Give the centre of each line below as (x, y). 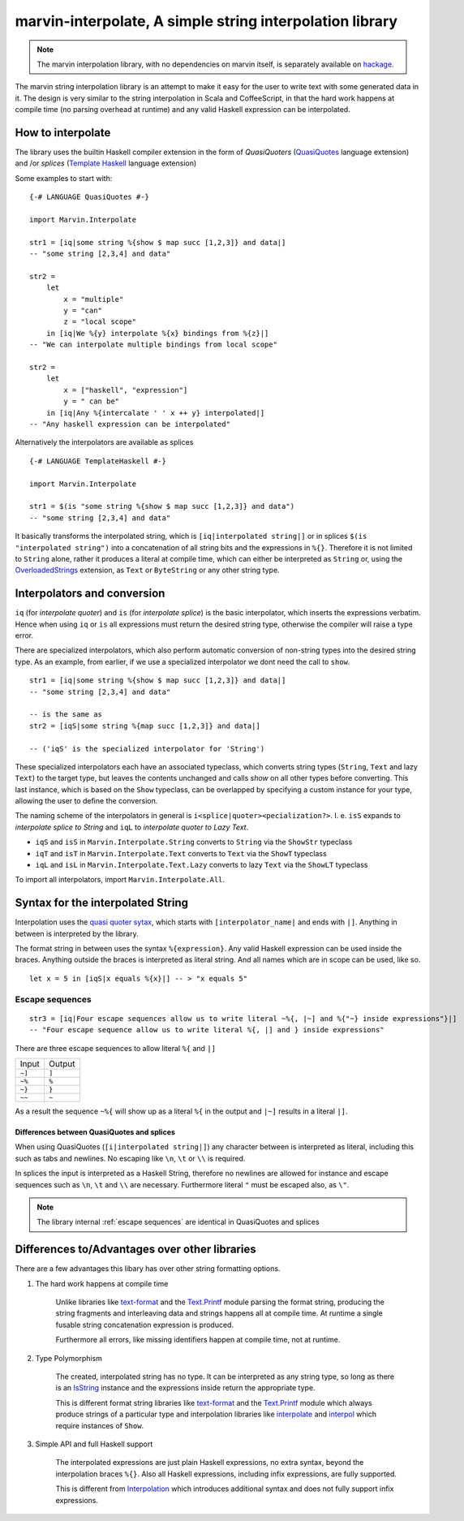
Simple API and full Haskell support (94, 1444)
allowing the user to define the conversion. (86, 801)
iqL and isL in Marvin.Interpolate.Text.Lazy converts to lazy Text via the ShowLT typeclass (202, 865)
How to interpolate (63, 133)
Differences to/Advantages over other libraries (135, 1250)
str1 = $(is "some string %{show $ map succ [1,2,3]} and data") (162, 506)
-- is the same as (66, 715)
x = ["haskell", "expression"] (126, 390)
